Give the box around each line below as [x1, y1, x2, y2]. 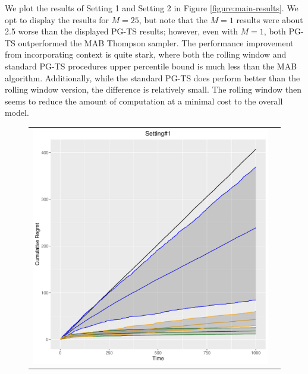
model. [5, 106, 29, 119]
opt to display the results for [5, 13, 109, 26]
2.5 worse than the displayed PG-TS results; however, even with [5, 25, 238, 37]
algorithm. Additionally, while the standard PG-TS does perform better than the [5, 71, 300, 84]
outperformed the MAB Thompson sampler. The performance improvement [18, 36, 294, 49]
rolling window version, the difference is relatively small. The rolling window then [5, 83, 301, 96]
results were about [236, 13, 303, 26]
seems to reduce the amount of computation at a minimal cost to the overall [5, 94, 283, 107]
